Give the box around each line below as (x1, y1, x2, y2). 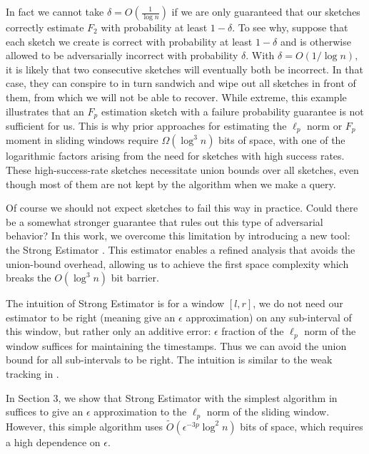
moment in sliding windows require (6, 133, 158, 148)
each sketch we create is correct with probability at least (6, 33, 253, 48)
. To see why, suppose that (232, 20, 348, 34)
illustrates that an (6, 103, 84, 118)
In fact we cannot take (6, 4, 104, 19)
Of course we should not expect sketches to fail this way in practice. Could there (6, 200, 358, 215)
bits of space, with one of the (218, 133, 345, 148)
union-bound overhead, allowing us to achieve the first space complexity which (6, 256, 349, 271)
